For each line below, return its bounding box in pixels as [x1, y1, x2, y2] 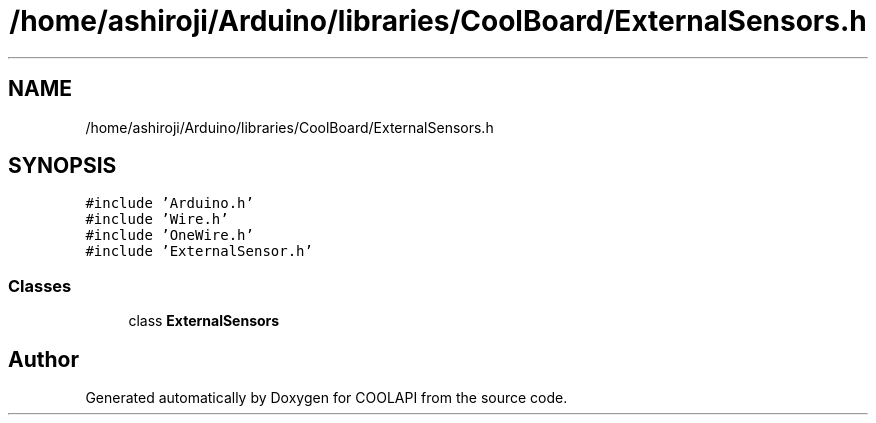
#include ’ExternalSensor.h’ [85, 243, 313, 260]
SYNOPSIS [8, 153, 117, 179]
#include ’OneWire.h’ [85, 227, 254, 244]
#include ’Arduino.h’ [85, 195, 254, 212]
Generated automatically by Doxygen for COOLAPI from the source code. [85, 389, 568, 407]
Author [8, 346, 79, 372]
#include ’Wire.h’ [85, 211, 229, 228]
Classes [8, 275, 72, 296]
